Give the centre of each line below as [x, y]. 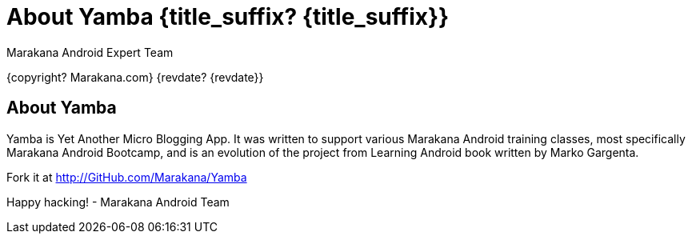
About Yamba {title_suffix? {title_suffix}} [228, 17]
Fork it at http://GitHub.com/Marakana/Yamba [127, 177]
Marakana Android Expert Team [90, 52]
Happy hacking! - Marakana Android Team [118, 202]
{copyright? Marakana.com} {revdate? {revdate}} [135, 77]
